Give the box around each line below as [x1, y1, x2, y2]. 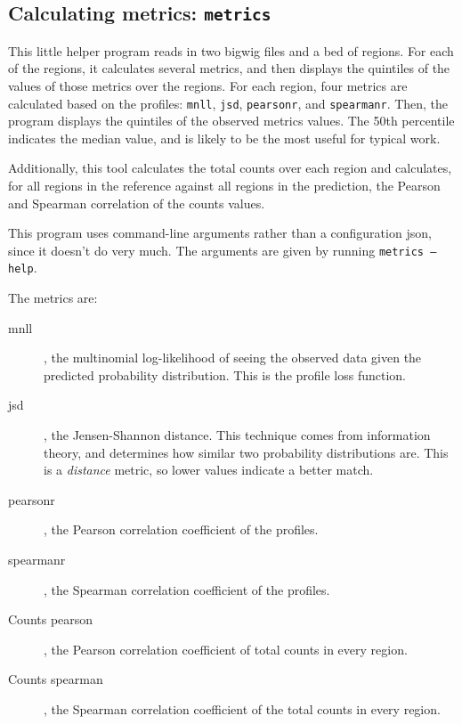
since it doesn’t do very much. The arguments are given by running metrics [8, 240, 425, 259]
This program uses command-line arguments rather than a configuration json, [8, 224, 432, 242]
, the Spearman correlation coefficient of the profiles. [44, 580, 330, 598]
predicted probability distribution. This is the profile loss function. [44, 365, 407, 384]
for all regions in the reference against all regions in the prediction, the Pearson [8, 176, 441, 194]
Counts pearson [8, 610, 93, 629]
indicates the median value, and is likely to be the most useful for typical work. [8, 128, 441, 147]
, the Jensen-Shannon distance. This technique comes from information [44, 426, 431, 444]
